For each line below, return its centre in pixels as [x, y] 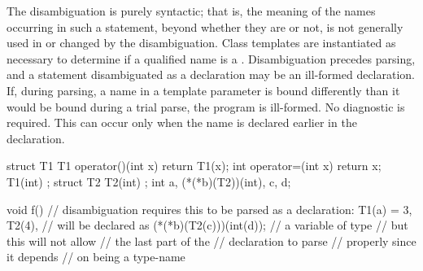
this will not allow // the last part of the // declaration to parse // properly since [211, 240]
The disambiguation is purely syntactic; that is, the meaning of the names [191, 11]
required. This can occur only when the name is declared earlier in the [182, 122]
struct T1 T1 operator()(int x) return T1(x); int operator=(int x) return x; [194, 166]
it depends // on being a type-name [96, 257]
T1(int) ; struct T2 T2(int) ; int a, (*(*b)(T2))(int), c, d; [149, 181]
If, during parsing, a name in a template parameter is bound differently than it [203, 90]
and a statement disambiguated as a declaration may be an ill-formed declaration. [211, 74]
